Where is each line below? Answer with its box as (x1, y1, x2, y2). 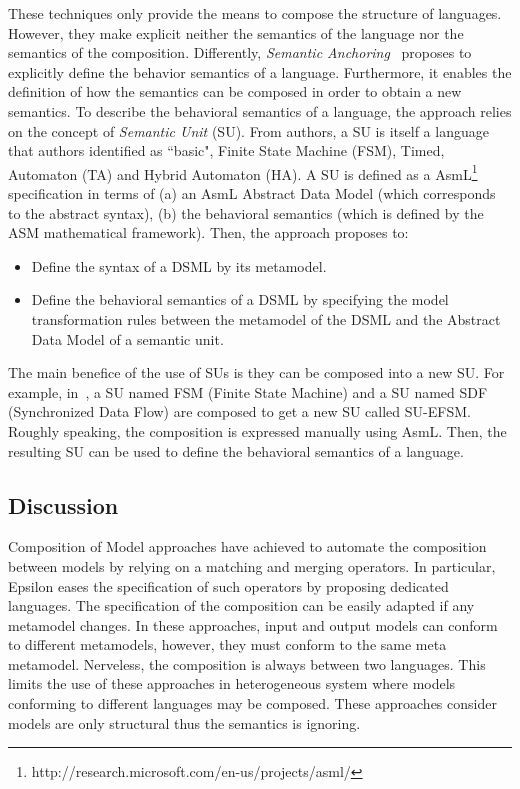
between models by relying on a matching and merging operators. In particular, (8, 555, 496, 576)
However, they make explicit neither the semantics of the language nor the (8, 22, 464, 43)
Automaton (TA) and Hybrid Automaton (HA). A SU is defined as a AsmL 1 (8, 160, 478, 184)
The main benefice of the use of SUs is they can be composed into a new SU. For (8, 362, 505, 383)
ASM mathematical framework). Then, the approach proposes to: (8, 222, 409, 243)
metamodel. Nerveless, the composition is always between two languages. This (8, 653, 486, 674)
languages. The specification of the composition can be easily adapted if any (8, 595, 475, 616)
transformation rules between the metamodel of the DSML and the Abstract (31, 308, 501, 329)
